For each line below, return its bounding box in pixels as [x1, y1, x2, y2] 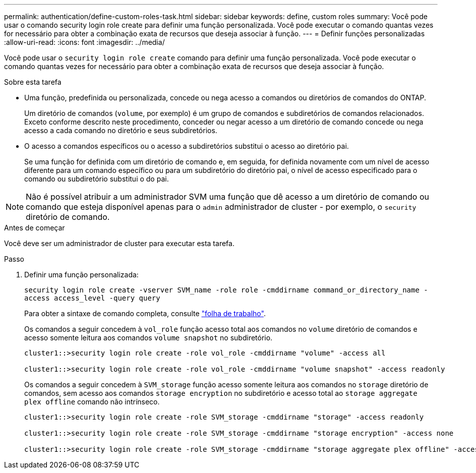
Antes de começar [4, 223, 65, 232]
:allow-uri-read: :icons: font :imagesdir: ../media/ [4, 38, 165, 46]
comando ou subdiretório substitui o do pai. [24, 174, 169, 183]
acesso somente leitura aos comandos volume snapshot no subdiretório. [24, 333, 273, 342]
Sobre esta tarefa [4, 78, 62, 86]
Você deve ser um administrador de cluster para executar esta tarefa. [4, 239, 234, 248]
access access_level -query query [24, 294, 160, 302]
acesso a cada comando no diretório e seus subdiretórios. [24, 126, 217, 135]
